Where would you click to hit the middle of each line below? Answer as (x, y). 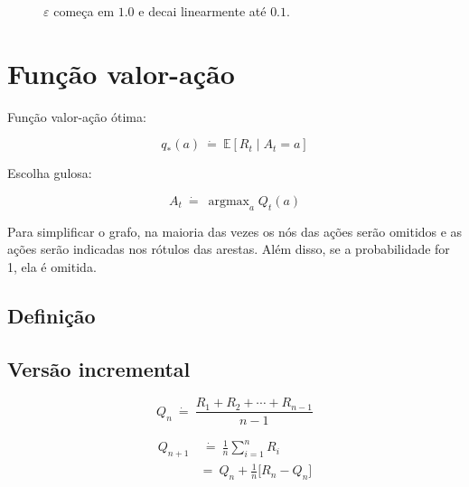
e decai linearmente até (202, 11)
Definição (52, 315)
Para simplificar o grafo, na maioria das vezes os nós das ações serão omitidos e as (235, 231)
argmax (229, 201)
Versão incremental (99, 368)
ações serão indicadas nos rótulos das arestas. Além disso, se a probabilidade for (229, 249)
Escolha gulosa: (50, 173)
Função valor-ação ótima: (77, 116)
